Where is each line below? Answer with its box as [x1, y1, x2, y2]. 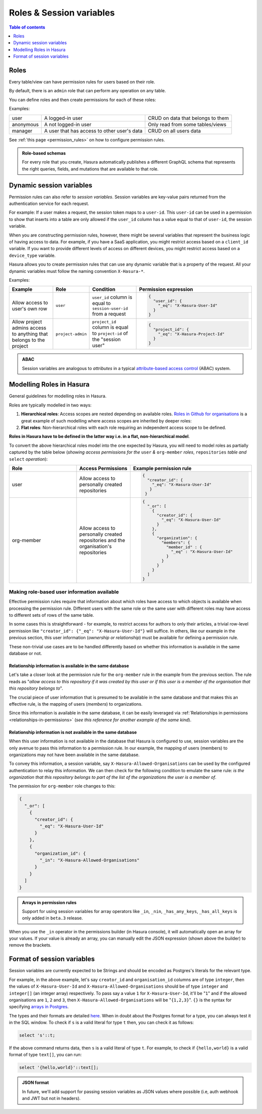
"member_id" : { [166, 544, 202, 550]
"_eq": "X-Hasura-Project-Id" [158, 331, 225, 337]
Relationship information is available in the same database [9, 663, 130, 669]
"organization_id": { [34, 850, 86, 856]
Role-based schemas [22, 150, 66, 156]
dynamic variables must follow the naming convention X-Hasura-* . [9, 268, 145, 274]
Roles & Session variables [9, 7, 115, 18]
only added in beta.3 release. [22, 915, 83, 921]
